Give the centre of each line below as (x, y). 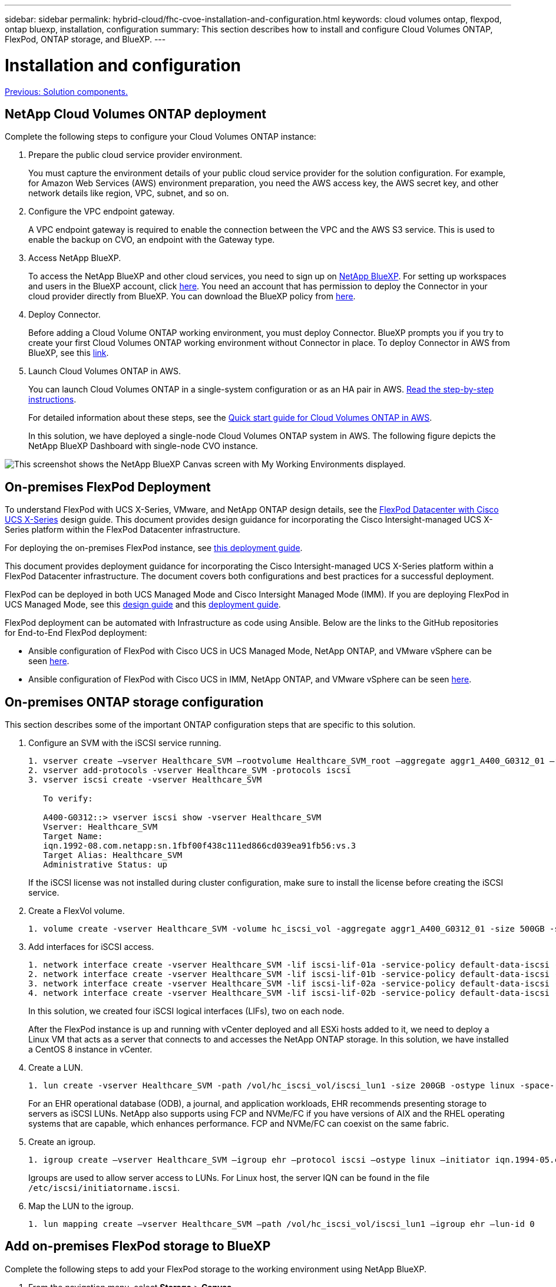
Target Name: (73, 836)
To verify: (68, 799)
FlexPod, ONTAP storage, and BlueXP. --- (85, 39)
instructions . (52, 400)
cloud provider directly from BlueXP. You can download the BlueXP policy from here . (192, 296)
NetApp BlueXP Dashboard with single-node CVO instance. (143, 446)
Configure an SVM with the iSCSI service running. (125, 743)
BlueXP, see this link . (69, 353)
